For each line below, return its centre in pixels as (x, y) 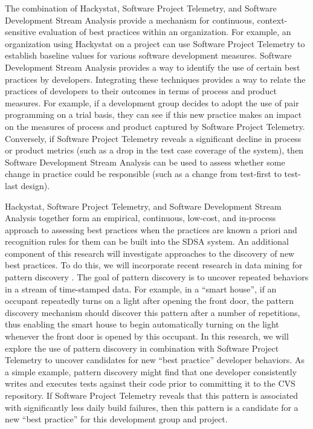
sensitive (21, 32)
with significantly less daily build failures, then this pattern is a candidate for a (152, 407)
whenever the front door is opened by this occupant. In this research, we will (147, 336)
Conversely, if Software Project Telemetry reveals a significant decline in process (153, 138)
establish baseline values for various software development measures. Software (148, 55)
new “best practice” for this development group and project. (116, 419)
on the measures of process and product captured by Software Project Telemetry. (155, 126)
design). (35, 185)
